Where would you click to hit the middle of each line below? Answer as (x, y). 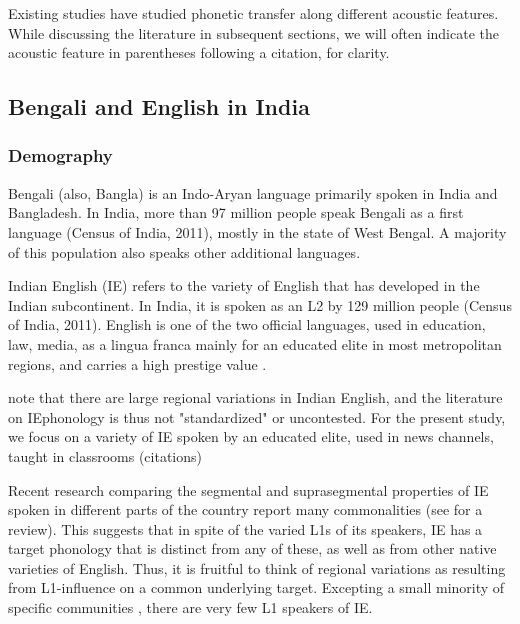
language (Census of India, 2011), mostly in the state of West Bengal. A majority (257, 231)
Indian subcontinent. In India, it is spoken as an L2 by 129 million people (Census (260, 304)
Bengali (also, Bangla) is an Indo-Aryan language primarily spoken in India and (253, 192)
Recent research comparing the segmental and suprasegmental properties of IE (248, 489)
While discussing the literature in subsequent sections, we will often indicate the (253, 32)
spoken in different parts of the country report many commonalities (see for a (245, 509)
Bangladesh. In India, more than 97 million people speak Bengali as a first (236, 212)
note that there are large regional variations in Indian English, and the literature (255, 397)
